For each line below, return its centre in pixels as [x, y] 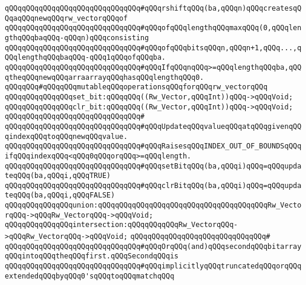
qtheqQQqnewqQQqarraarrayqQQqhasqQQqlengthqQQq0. [104, 77]
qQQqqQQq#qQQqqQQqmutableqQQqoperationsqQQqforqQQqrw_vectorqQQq [136, 87]
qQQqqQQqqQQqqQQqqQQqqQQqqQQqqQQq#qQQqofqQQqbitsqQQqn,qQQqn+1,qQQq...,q [153, 48]
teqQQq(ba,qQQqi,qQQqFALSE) [60, 195]
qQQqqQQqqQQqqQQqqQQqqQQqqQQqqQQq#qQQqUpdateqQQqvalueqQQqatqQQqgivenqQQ [153, 126]
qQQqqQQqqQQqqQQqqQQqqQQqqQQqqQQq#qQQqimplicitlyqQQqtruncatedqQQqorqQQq [153, 266]
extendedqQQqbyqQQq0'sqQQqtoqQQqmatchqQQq [90, 276]
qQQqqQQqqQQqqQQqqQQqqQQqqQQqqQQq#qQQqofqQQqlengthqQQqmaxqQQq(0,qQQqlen [153, 28]
